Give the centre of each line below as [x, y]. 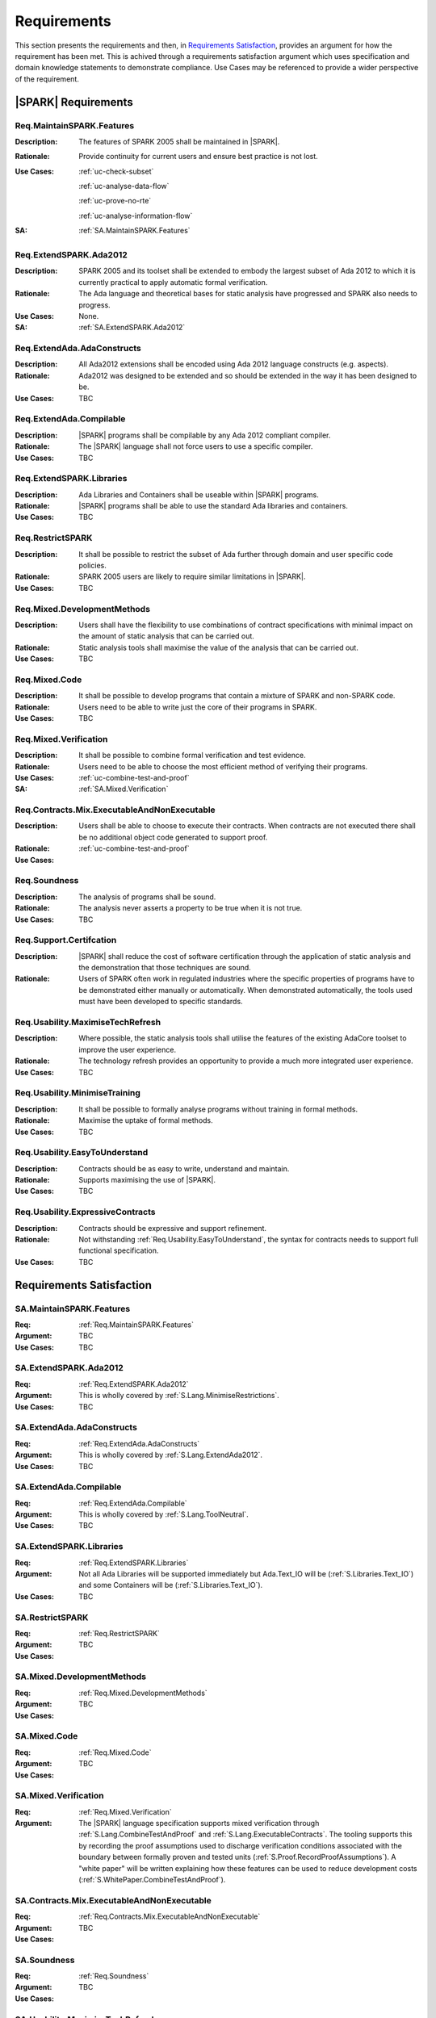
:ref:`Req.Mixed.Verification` [126, 1811]
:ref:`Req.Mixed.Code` [115, 1752]
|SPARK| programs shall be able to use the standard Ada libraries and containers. [214, 506]
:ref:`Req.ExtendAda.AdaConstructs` [139, 1443]
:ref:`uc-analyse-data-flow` [124, 186]
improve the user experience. [128, 1049]
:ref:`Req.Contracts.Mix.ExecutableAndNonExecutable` [170, 1916]
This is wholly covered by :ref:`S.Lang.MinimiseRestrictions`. [179, 1396]
